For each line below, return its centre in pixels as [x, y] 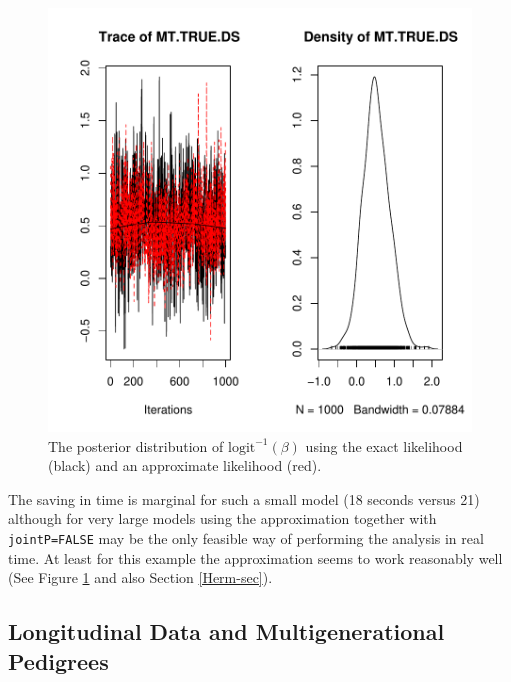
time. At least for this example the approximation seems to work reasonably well [255, 557]
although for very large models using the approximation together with [222, 518]
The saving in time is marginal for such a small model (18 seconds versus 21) [244, 498]
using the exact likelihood [384, 445]
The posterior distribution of [136, 445]
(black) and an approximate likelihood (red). [185, 465]
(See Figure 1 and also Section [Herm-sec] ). [140, 577]
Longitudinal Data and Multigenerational [226, 631]
